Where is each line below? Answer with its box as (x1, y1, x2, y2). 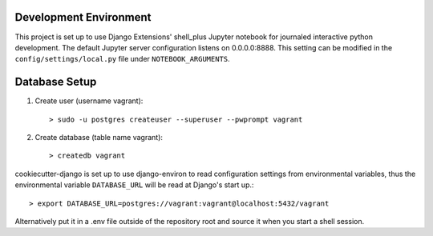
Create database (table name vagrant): (34, 132, 164, 142)
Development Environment (14, 10, 152, 24)
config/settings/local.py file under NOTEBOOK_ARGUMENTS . (14, 54, 230, 64)
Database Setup (14, 75, 97, 89)
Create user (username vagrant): (34, 96, 144, 106)
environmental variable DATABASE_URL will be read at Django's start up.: (14, 180, 254, 190)
